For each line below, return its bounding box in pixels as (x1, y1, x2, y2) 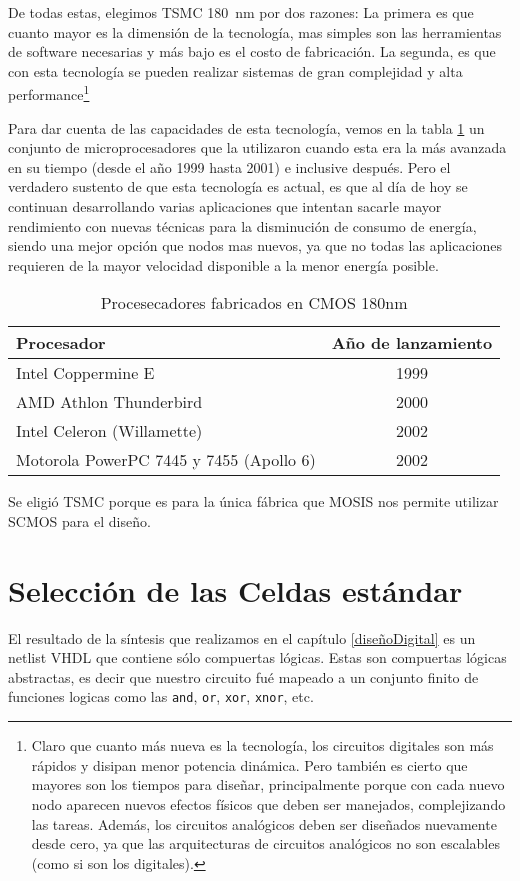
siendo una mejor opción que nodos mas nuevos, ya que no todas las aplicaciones (8, 235, 503, 256)
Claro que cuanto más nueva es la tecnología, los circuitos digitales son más (31, 735, 494, 756)
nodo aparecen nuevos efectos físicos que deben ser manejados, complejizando (31, 793, 506, 814)
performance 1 (8, 81, 90, 105)
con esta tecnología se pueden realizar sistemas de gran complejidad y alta (8, 60, 463, 81)
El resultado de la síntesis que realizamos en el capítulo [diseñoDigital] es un (8, 627, 476, 648)
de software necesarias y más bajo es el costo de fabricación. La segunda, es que (8, 41, 496, 62)
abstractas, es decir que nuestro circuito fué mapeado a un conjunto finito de (8, 666, 479, 687)
